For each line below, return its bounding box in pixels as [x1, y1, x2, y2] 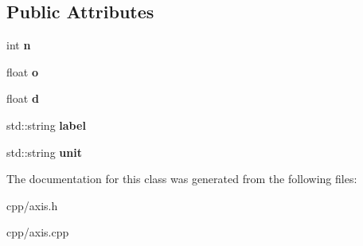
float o [6, 63, 38, 80]
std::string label [6, 116, 86, 133]
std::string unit [6, 143, 82, 160]
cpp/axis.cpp [6, 224, 69, 240]
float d [6, 90, 39, 107]
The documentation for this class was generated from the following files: [6, 170, 357, 187]
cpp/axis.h [6, 197, 58, 213]
